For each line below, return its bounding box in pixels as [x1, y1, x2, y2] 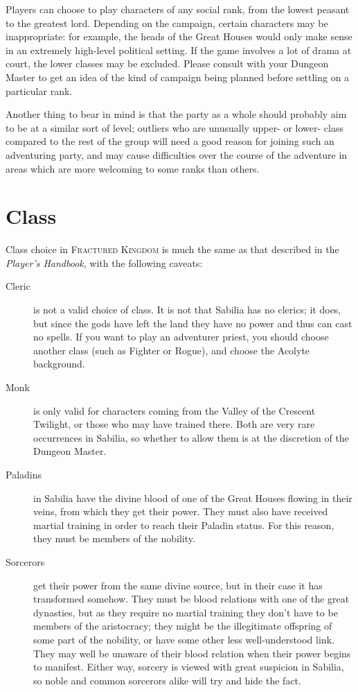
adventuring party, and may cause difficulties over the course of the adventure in [6, 147, 348, 162]
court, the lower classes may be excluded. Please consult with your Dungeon [6, 56, 329, 71]
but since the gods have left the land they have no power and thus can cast [33, 315, 352, 330]
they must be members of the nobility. [33, 531, 195, 546]
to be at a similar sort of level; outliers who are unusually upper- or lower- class [6, 120, 343, 135]
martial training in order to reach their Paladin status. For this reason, [33, 517, 334, 532]
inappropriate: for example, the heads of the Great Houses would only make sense [6, 29, 352, 44]
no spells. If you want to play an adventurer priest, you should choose [33, 329, 329, 344]
